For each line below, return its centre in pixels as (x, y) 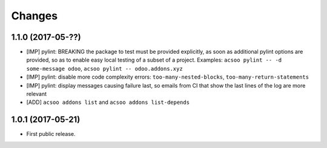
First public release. (51, 134)
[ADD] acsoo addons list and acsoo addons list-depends (108, 102)
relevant (36, 94)
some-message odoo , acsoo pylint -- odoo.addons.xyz (104, 68)
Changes (34, 16)
